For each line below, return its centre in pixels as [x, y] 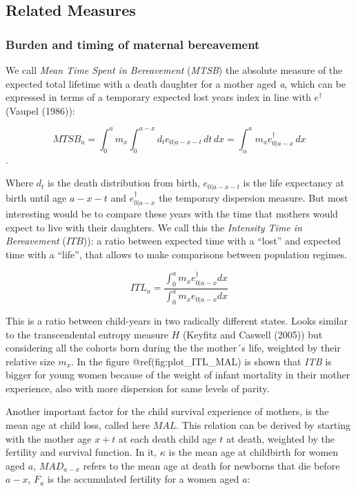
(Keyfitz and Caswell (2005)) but [253, 334]
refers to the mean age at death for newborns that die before [211, 465]
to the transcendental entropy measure [87, 334]
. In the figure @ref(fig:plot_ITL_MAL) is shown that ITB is [201, 361]
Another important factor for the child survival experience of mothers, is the [167, 411]
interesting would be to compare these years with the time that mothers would [172, 214]
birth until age [36, 197]
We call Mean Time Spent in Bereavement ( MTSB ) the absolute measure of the [174, 70]
